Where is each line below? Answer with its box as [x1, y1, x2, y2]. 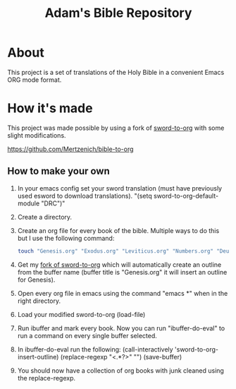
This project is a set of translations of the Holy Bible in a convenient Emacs [7, 68, 225, 76]
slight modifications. [7, 131, 66, 139]
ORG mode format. [7, 76, 62, 84]
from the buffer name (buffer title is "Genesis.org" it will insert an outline [17, 268, 228, 276]
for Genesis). [17, 275, 56, 284]
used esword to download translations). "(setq [17, 191, 153, 200]
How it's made [7, 100, 93, 116]
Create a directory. [17, 213, 73, 221]
